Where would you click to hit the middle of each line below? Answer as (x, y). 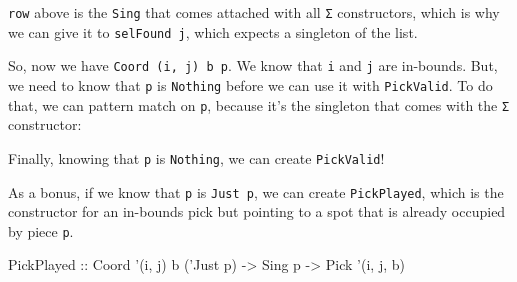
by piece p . (41, 230)
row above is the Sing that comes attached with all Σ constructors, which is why (254, 12)
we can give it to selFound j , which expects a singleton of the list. (213, 31)
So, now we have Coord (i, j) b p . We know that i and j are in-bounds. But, (253, 65)
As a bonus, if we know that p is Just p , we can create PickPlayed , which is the (256, 191)
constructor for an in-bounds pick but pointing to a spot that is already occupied (257, 211)
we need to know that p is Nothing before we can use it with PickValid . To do (250, 84)
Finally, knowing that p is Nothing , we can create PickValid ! (196, 157)
